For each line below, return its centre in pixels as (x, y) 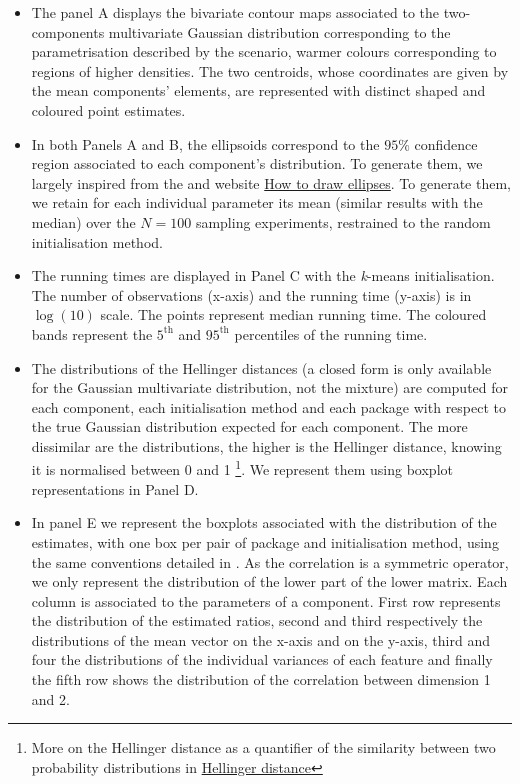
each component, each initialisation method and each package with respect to (269, 406)
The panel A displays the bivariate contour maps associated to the (235, 12)
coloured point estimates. (108, 109)
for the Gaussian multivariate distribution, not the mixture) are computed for (270, 387)
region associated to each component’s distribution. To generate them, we (257, 163)
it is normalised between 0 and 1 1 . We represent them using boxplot (242, 468)
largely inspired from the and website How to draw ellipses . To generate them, (271, 182)
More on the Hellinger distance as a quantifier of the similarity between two (263, 747)
